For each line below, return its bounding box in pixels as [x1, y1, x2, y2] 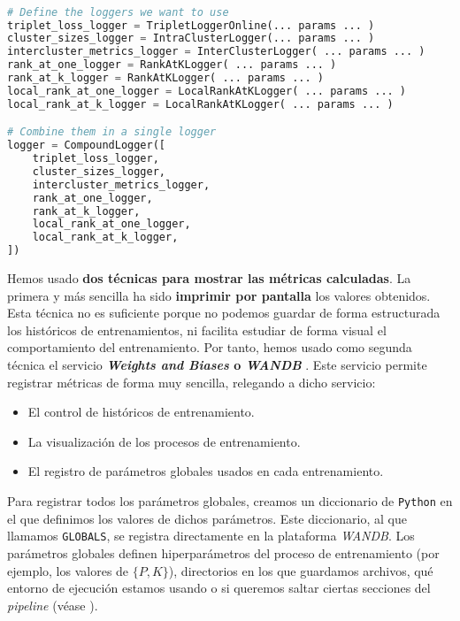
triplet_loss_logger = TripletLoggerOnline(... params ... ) [7, 19, 375, 32]
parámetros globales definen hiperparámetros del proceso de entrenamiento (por [7, 543, 440, 562]
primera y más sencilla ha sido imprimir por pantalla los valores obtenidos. [7, 286, 431, 304]
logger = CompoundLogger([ [7, 139, 165, 152]
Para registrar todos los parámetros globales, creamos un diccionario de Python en [7, 492, 453, 510]
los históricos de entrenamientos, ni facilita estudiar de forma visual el [7, 320, 387, 339]
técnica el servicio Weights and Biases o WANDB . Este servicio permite [7, 356, 427, 374]
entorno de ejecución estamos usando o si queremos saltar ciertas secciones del [7, 579, 431, 597]
